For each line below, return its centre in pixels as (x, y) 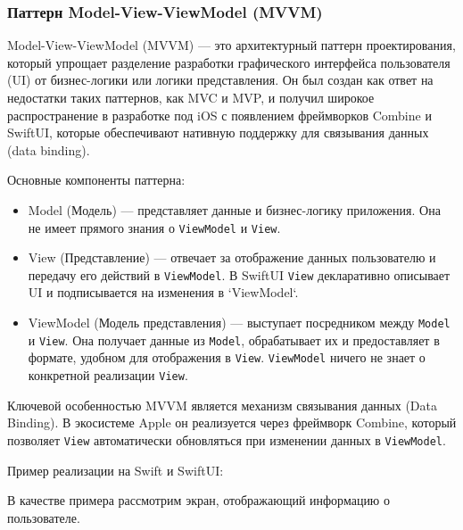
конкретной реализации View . (108, 375)
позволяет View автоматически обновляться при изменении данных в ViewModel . (227, 439)
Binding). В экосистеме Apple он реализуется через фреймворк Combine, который (232, 422)
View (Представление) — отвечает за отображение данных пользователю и (232, 257)
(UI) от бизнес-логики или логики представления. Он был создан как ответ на (220, 80)
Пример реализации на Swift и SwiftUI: (116, 470)
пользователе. (44, 517)
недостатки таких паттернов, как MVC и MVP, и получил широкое (191, 97)
